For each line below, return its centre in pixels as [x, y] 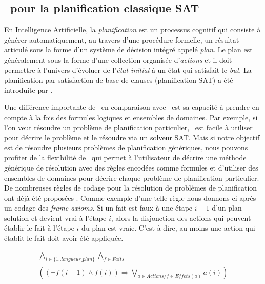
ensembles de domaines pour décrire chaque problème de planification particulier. [132, 177]
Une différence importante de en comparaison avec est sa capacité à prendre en [132, 107]
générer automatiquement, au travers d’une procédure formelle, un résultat [122, 39]
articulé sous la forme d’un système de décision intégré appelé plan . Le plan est [128, 50]
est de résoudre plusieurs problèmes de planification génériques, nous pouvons [126, 147]
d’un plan [227, 208]
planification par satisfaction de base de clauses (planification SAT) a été [119, 80]
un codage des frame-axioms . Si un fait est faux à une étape [98, 208]
